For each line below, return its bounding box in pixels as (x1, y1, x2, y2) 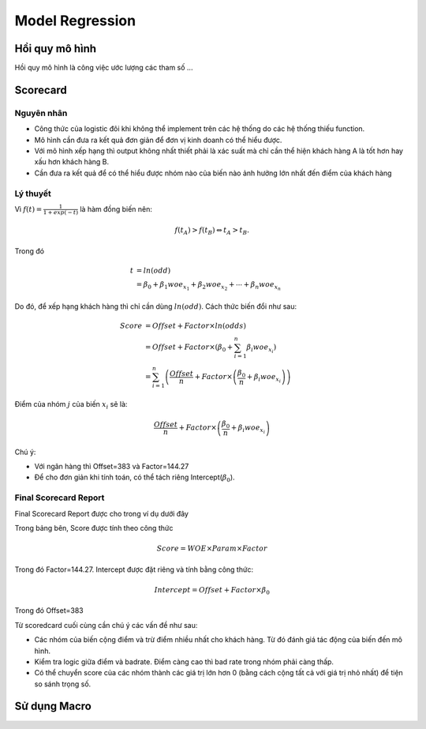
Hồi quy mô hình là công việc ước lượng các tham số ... (14, 63, 193, 73)
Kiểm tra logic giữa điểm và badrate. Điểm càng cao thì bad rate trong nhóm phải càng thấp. (34, 656, 334, 667)
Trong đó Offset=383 (14, 606, 84, 615)
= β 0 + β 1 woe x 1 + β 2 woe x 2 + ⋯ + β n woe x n (136, 280, 282, 292)
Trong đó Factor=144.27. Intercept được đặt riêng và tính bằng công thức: (14, 565, 254, 574)
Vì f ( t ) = (14, 204, 43, 213)
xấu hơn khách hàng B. (34, 157, 110, 167)
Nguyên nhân (14, 107, 68, 118)
